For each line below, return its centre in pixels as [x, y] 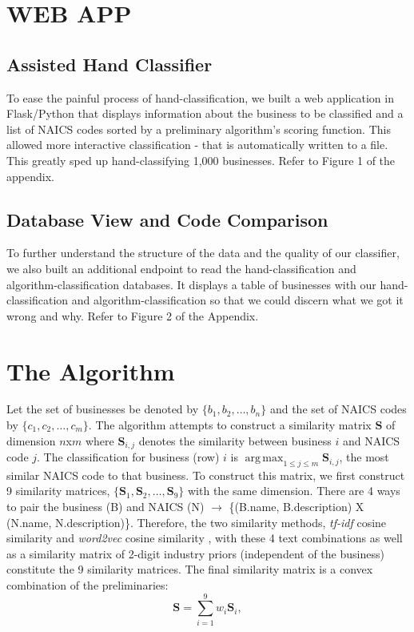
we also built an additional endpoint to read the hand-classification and [181, 268]
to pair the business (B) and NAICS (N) [105, 507]
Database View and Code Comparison [167, 219]
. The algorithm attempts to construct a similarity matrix [230, 425]
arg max [264, 459]
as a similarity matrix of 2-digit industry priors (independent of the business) [195, 553]
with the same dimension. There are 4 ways [294, 491]
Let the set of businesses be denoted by [103, 409]
